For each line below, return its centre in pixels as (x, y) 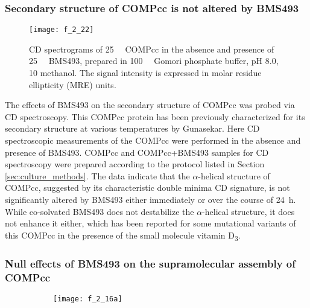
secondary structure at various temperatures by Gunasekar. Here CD (132, 128)
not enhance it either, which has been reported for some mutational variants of (150, 223)
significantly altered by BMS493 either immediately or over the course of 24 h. (150, 199)
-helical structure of (234, 175)
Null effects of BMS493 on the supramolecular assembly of (150, 263)
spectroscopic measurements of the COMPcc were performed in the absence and (153, 140)
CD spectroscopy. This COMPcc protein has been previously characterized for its (155, 116)
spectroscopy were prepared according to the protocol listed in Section (135, 164)
